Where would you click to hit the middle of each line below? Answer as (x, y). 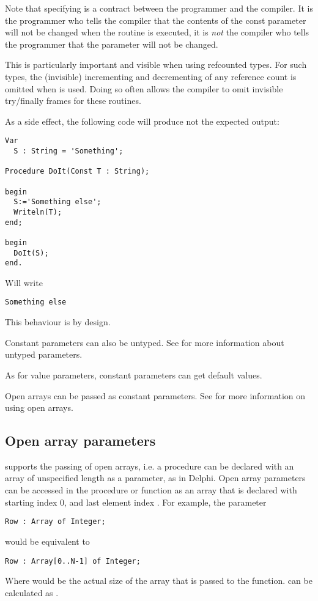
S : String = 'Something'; (68, 151)
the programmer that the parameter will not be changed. (112, 44)
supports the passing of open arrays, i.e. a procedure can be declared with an (150, 466)
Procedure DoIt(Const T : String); (77, 171)
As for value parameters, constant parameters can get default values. (134, 374)
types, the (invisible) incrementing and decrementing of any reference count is (151, 76)
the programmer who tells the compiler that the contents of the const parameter (156, 20)
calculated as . (32, 592)
